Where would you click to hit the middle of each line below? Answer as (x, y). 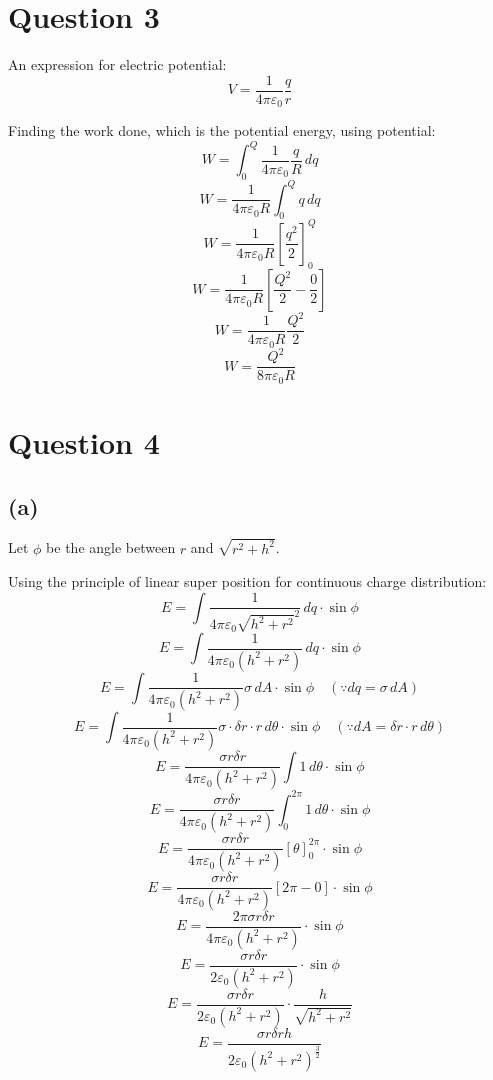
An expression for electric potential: (117, 64)
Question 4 (84, 441)
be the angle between (111, 547)
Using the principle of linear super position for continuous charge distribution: (247, 581)
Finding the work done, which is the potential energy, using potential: (222, 130)
